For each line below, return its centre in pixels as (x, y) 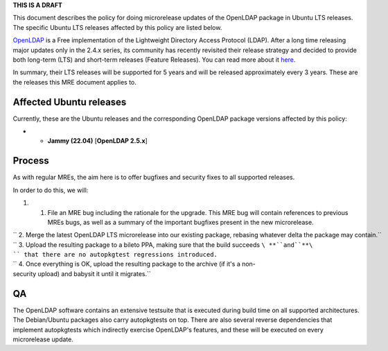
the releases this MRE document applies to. (74, 82)
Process (31, 161)
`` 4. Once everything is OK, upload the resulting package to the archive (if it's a (126, 264)
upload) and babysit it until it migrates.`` (95, 273)
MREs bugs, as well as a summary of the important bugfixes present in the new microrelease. (181, 222)
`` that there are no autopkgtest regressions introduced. (115, 255)
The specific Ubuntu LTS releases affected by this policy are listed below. (117, 27)
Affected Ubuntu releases (70, 102)
